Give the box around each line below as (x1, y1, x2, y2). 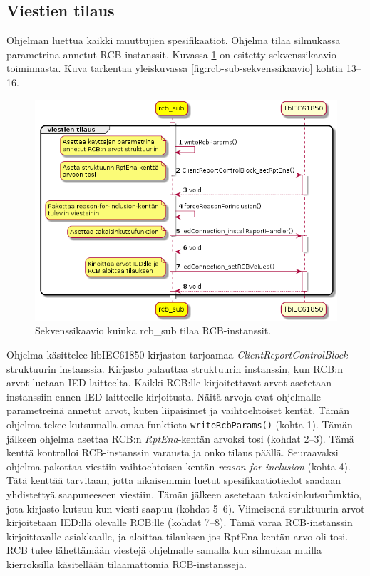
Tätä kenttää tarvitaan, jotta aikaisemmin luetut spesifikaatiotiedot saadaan (6, 473, 341, 488)
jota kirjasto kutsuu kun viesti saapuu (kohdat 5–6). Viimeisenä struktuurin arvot (6, 500, 365, 515)
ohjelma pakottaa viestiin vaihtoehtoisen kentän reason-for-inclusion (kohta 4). (6, 458, 351, 473)
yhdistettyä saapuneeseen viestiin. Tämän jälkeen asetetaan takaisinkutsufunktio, (6, 487, 362, 502)
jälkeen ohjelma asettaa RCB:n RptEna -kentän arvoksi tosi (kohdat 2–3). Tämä (6, 431, 354, 446)
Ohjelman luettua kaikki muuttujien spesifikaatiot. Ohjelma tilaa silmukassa (6, 33, 341, 48)
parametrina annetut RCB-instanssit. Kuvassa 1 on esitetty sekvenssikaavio (6, 46, 336, 61)
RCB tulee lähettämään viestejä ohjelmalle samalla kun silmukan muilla (6, 542, 322, 557)
